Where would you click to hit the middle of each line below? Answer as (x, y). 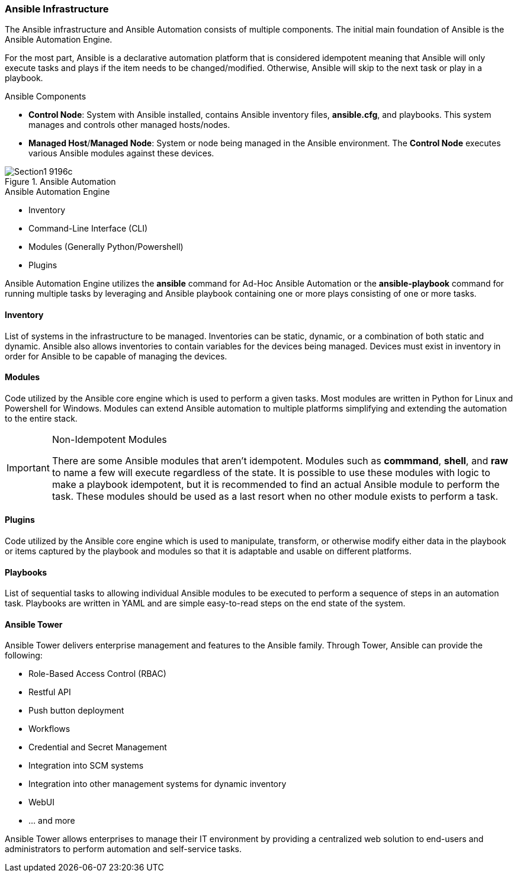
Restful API (50, 692)
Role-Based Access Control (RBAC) (97, 674)
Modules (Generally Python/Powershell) (106, 247)
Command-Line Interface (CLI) (88, 229)
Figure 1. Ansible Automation (60, 182)
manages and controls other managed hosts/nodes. (129, 125)
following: (24, 656)
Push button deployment (76, 711)
